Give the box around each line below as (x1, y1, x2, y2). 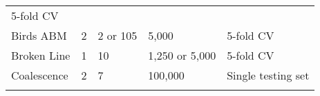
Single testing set (227, 67, 310, 83)
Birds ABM (11, 27, 67, 43)
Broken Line (11, 47, 70, 63)
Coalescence (11, 67, 68, 83)
